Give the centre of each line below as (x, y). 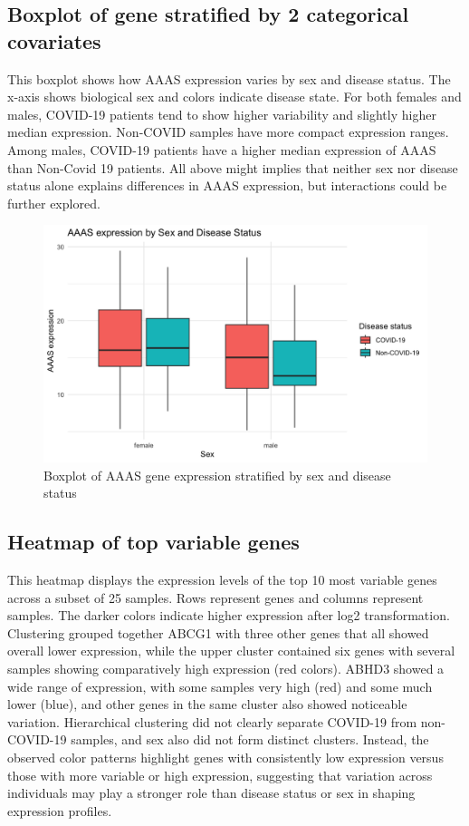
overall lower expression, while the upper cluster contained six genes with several (231, 651)
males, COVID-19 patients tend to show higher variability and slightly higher (222, 114)
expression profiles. (60, 810)
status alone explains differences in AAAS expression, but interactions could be (227, 185)
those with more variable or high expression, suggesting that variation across (220, 775)
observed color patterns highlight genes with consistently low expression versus (225, 757)
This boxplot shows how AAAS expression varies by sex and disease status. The (229, 78)
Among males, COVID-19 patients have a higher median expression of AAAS (222, 149)
